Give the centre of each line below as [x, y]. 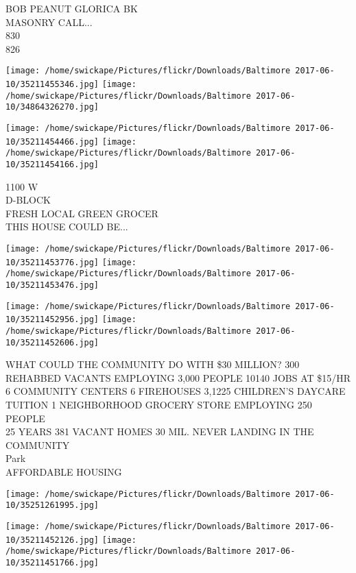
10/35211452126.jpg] [52, 540]
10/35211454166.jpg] [52, 164]
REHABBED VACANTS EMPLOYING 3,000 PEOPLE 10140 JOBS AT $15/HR [178, 377]
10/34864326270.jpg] [52, 107]
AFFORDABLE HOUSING [64, 472]
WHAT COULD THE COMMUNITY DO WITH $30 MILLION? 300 [153, 364]
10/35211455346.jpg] [52, 85]
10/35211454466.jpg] [52, 142]
